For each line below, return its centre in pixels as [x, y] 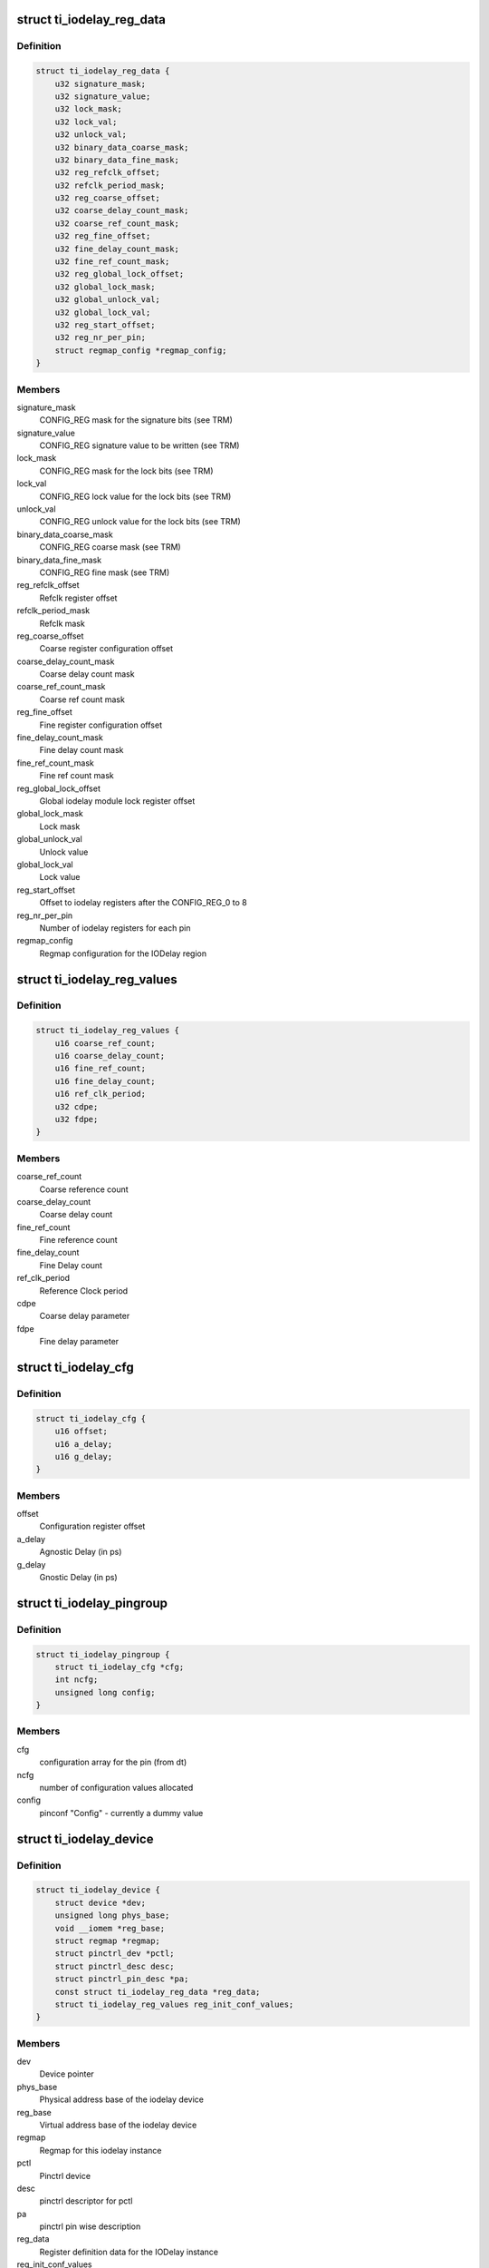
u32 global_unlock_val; [107, 300]
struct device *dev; [101, 1902]
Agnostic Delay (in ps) [81, 1552]
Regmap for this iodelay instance [101, 2150]
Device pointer [67, 2074]
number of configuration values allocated [116, 1788]
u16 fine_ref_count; [101, 1069]
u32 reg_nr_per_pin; [101, 337]
